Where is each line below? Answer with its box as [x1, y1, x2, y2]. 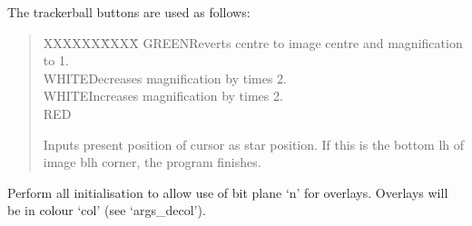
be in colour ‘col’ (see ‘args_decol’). [7, 201, 206, 220]
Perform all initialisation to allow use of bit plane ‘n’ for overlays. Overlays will [7, 182, 448, 201]
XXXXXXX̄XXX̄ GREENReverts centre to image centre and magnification [43, 33, 463, 52]
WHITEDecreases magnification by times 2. [43, 68, 287, 87]
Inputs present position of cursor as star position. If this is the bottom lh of [43, 134, 465, 153]
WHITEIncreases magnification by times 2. [43, 86, 283, 105]
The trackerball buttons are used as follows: [7, 3, 251, 21]
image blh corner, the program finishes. [43, 152, 261, 172]
